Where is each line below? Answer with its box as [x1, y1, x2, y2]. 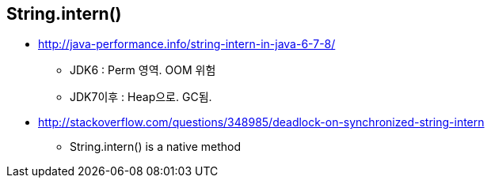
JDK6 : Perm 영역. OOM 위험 [70, 63, 216, 77]
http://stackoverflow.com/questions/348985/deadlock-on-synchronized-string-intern [38, 115, 485, 130]
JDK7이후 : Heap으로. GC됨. [70, 90, 212, 104]
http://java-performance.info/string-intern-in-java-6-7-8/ [38, 37, 336, 51]
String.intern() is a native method [70, 140, 241, 154]
